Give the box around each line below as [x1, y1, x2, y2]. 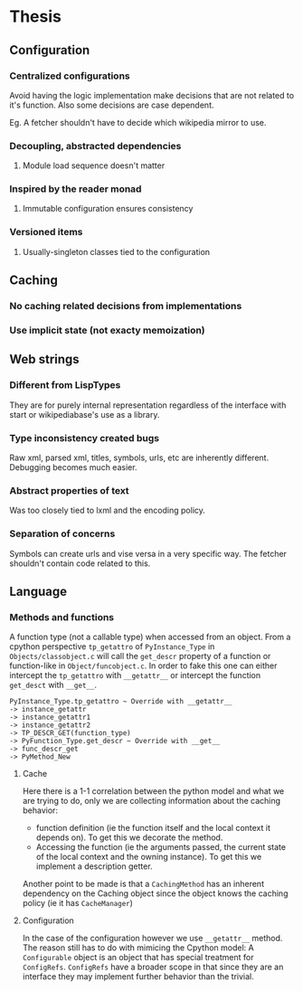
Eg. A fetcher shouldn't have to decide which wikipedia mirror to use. [9, 117, 267, 127]
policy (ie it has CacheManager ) [22, 898, 134, 909]
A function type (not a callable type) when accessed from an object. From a [9, 631, 291, 643]
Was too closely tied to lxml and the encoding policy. [9, 505, 206, 516]
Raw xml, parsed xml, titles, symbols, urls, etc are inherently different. [9, 452, 270, 463]
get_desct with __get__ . [9, 680, 98, 691]
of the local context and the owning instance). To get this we [35, 852, 262, 863]
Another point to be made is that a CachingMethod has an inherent [22, 879, 265, 890]
